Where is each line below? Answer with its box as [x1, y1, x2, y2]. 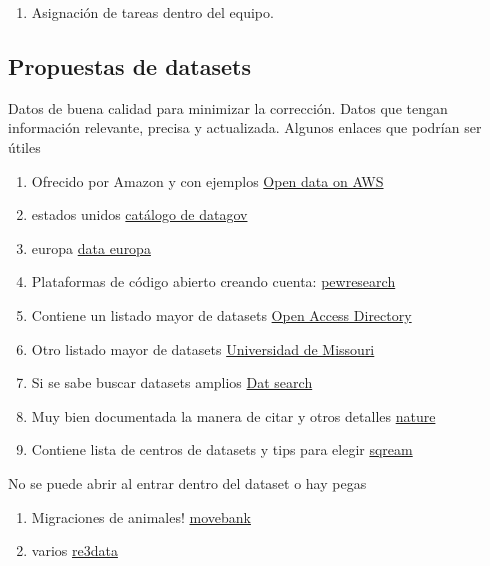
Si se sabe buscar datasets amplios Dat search [31, 372, 313, 393]
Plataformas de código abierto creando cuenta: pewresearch [31, 271, 396, 292]
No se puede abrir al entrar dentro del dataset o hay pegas [8, 472, 367, 493]
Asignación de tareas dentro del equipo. [31, 2, 274, 22]
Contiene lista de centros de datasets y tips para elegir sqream [31, 439, 413, 460]
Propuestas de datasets [8, 50, 252, 81]
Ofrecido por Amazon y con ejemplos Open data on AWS [31, 170, 384, 191]
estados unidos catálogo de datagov [31, 204, 248, 225]
